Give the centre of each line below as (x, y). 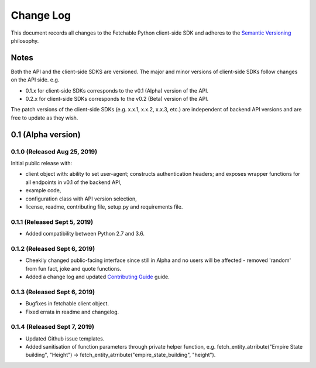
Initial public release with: (42, 163)
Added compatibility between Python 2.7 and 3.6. (85, 234)
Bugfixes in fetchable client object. (67, 304)
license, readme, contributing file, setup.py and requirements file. (104, 207)
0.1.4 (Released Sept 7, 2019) (53, 327)
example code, (43, 190)
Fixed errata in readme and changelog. (72, 312)
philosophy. (25, 40)
